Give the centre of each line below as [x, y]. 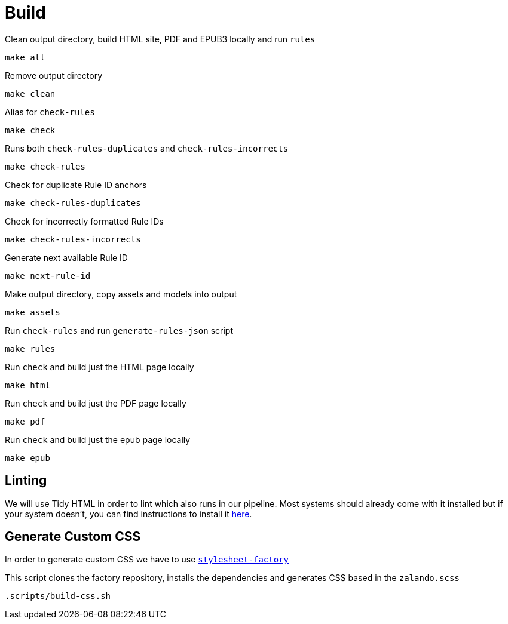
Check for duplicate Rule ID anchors [76, 185]
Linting [26, 481]
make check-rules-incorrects [73, 239]
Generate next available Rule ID [66, 257]
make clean [30, 93]
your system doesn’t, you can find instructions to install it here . [128, 514]
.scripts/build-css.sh [58, 596]
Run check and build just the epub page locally [98, 439]
